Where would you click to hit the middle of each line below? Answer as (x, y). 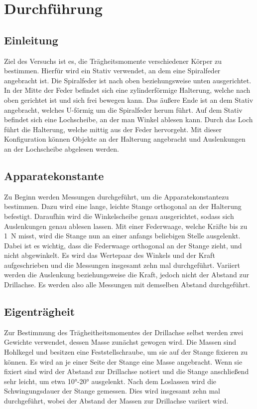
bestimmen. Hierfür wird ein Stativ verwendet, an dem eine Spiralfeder (112, 71)
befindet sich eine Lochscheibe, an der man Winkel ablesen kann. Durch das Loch (128, 119)
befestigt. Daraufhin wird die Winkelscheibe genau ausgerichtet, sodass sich (119, 216)
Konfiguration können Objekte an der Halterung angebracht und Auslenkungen (125, 139)
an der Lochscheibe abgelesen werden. (62, 148)
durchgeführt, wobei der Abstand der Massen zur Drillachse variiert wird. (116, 401)
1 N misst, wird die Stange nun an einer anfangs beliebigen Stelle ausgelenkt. (122, 236)
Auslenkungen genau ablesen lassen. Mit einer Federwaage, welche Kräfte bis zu (126, 226)
